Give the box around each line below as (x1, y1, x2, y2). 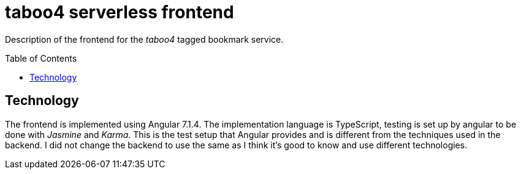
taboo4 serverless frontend (5, 2, 234, 23)
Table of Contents (5, 53, 77, 63)
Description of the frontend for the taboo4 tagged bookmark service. (5, 34, 284, 45)
